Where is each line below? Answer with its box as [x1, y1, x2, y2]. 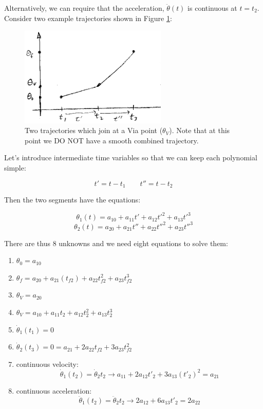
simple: [4, 162, 26, 173]
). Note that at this [169, 125, 230, 136]
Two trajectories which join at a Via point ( [25, 125, 163, 136]
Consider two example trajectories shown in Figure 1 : [4, 12, 172, 23]
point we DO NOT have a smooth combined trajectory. [25, 135, 199, 145]
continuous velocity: [16, 358, 79, 369]
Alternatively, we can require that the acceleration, [4, 3, 164, 13]
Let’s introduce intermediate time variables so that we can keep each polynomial [4, 152, 257, 163]
